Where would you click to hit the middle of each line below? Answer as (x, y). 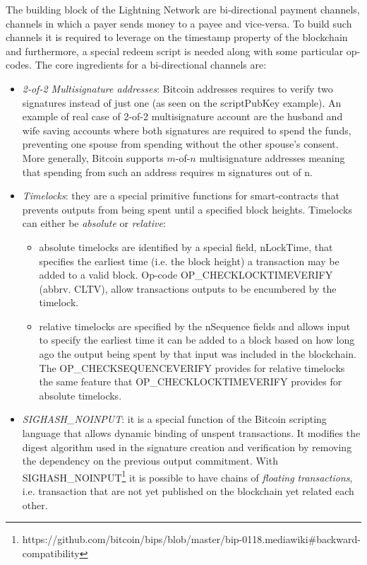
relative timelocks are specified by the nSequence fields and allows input (195, 326)
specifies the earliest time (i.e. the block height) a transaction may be (189, 261)
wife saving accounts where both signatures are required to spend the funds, (187, 130)
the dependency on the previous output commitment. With (150, 461)
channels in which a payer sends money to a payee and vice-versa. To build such (179, 23)
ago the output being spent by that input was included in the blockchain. (198, 354)
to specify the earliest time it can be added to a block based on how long (197, 340)
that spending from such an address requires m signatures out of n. (167, 171)
